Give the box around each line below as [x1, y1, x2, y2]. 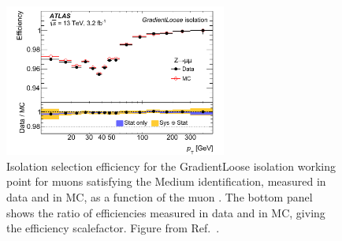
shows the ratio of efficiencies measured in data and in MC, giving [6, 204, 325, 220]
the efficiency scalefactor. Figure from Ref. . [6, 220, 220, 236]
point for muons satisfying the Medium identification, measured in [6, 173, 326, 190]
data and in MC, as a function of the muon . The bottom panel [6, 188, 313, 205]
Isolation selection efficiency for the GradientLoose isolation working [6, 157, 336, 174]
